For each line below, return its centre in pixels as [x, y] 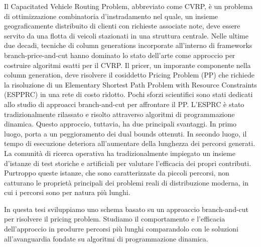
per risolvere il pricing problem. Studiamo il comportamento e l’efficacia [115, 219]
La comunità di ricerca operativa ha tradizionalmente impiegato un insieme [120, 153]
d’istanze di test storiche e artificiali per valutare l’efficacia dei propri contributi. [128, 163]
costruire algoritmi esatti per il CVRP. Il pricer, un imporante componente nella [127, 65]
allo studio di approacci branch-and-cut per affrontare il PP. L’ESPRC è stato [124, 104]
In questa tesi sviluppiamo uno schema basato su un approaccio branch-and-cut [126, 209]
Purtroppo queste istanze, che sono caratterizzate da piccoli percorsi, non [117, 173]
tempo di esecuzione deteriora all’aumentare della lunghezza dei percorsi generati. [130, 143]
